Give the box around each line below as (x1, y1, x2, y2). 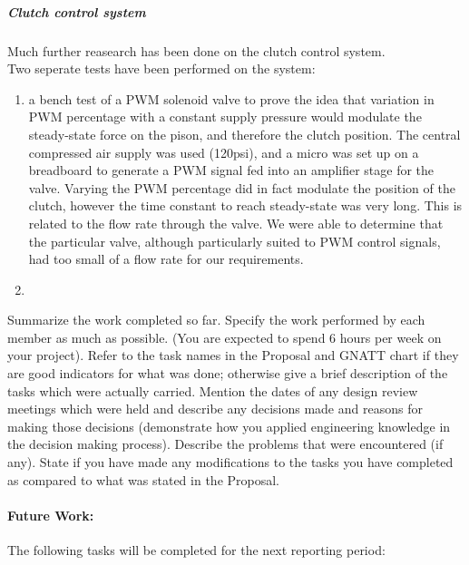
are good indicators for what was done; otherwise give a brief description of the (7, 364, 448, 383)
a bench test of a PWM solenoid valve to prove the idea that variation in (28, 89, 435, 108)
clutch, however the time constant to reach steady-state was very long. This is (28, 196, 463, 215)
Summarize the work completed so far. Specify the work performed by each (7, 310, 425, 329)
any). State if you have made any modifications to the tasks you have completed (7, 453, 454, 472)
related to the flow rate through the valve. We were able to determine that (28, 213, 444, 232)
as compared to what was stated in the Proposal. (7, 470, 280, 489)
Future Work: (7, 505, 94, 524)
